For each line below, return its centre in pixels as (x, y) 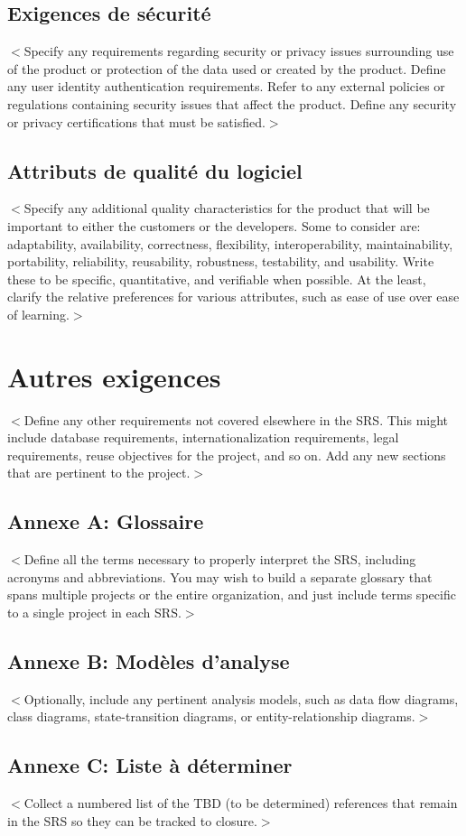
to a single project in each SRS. (94, 613)
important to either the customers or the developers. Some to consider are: (214, 225)
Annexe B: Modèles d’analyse (149, 661)
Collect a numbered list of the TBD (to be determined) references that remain (241, 803)
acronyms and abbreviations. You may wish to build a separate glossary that (220, 576)
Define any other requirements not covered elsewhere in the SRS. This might (236, 419)
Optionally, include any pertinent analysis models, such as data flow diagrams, (241, 698)
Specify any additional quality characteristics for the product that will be (227, 208)
